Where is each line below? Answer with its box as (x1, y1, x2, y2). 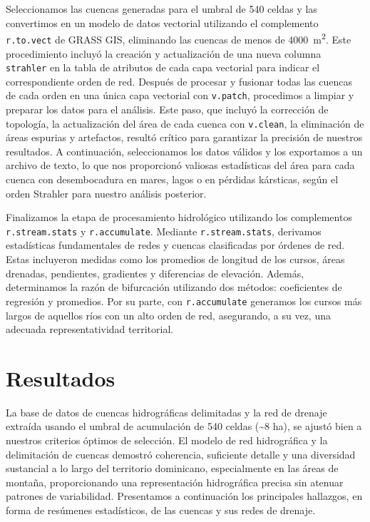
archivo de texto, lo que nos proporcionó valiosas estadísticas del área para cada (6, 158, 355, 173)
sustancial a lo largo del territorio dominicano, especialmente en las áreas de (6, 461, 339, 476)
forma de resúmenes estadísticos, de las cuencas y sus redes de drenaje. (6, 502, 316, 517)
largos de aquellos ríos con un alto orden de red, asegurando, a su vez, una (6, 307, 331, 322)
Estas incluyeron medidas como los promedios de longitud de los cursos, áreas (6, 252, 345, 267)
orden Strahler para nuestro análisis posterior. (6, 185, 207, 200)
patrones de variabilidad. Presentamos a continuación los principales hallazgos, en (6, 488, 363, 503)
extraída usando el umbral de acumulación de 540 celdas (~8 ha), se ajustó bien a (6, 419, 362, 434)
